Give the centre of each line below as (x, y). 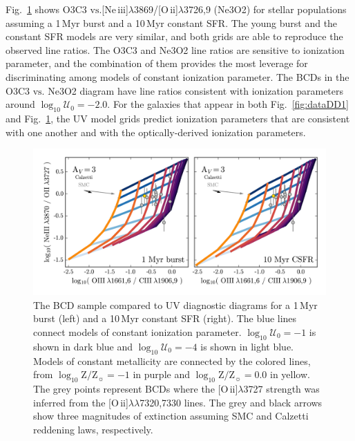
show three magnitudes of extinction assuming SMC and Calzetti (171, 416)
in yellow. (290, 374)
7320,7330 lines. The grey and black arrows (231, 402)
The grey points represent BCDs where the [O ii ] (136, 388)
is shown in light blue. (247, 346)
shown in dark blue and (83, 346)
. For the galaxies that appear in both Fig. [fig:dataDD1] (228, 104)
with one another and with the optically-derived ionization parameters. (156, 132)
